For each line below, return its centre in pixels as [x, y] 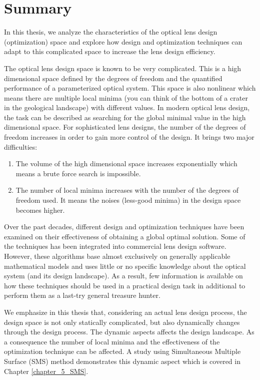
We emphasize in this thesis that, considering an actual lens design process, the [125, 312]
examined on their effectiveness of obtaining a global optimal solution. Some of [125, 236]
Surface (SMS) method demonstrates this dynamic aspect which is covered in [122, 361]
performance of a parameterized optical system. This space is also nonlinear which [130, 88]
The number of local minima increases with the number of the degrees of [127, 190]
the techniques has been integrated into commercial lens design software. [115, 246]
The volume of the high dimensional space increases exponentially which [126, 163]
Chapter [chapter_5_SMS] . [46, 371]
